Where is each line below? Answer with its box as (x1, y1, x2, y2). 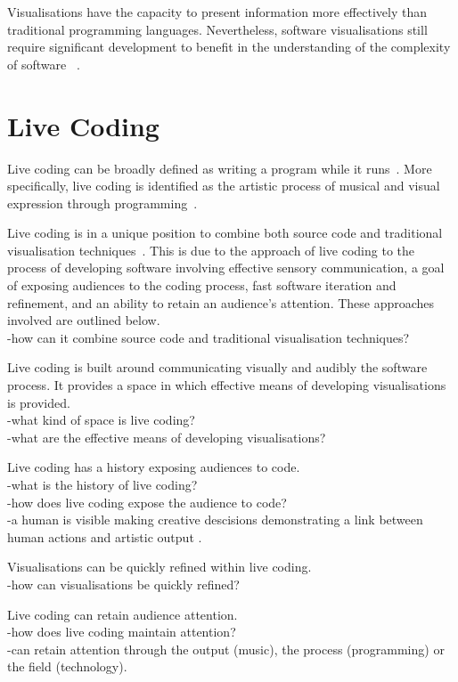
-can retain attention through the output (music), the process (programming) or (7, 639, 445, 658)
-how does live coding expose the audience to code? (7, 492, 287, 511)
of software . (7, 54, 80, 73)
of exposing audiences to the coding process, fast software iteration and (7, 276, 397, 295)
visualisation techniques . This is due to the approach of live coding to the (7, 240, 414, 259)
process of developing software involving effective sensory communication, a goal (7, 258, 445, 277)
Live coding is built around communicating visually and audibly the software (7, 358, 428, 377)
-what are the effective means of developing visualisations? (7, 427, 326, 446)
